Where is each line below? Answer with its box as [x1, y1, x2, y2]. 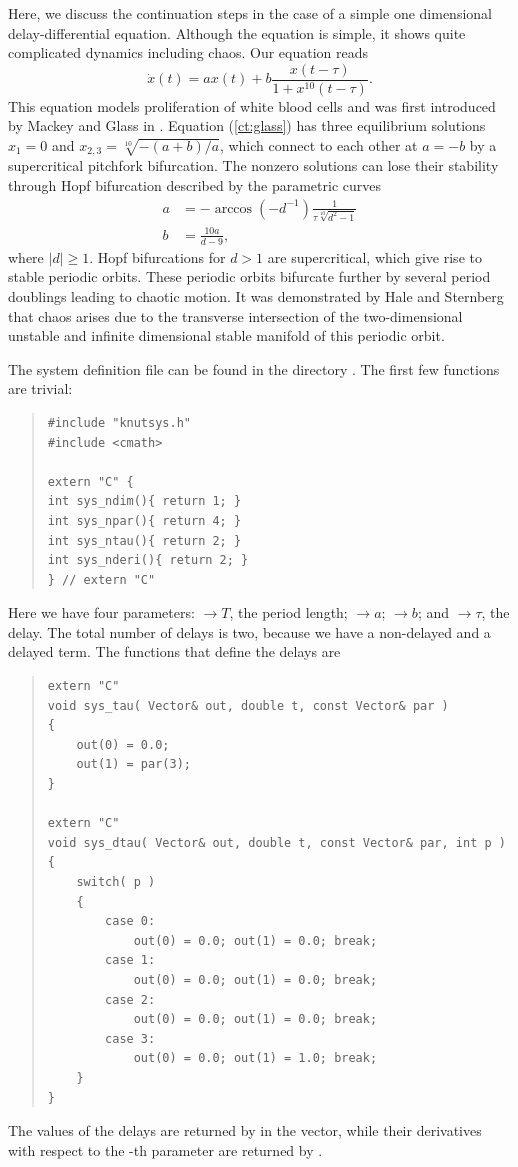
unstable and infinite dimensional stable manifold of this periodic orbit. [8, 325, 445, 346]
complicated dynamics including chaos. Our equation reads [8, 42, 369, 63]
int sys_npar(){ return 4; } [47, 513, 242, 528]
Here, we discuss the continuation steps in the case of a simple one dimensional [8, 3, 492, 23]
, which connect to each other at [219, 135, 418, 156]
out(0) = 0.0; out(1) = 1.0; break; [133, 1051, 378, 1066]
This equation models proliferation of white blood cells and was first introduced [8, 95, 496, 116]
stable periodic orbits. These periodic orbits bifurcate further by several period [8, 266, 491, 287]
